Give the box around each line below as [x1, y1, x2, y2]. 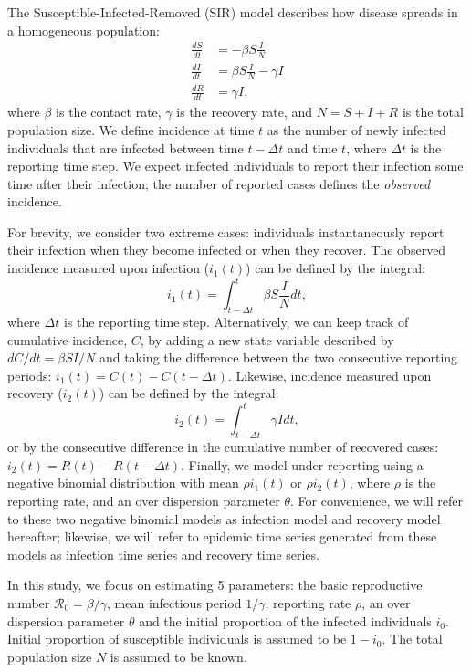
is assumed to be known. [110, 646, 247, 666]
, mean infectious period [107, 593, 242, 612]
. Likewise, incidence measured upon [227, 365, 432, 384]
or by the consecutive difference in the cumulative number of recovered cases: [7, 437, 439, 457]
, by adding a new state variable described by [140, 330, 394, 349]
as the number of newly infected [267, 120, 446, 139]
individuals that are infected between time [7, 138, 244, 157]
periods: [7, 365, 52, 384]
